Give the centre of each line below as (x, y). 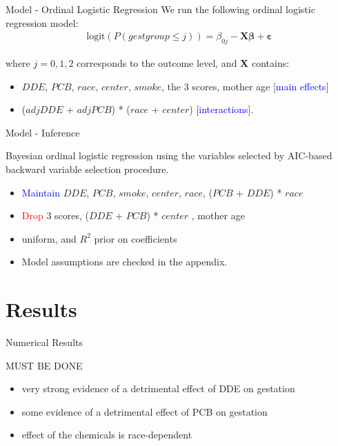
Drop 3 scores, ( (56, 215)
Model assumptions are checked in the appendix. (125, 262)
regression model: (42, 22)
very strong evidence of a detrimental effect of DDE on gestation (158, 388)
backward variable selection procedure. (87, 169)
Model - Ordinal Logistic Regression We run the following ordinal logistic (160, 9)
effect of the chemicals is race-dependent (107, 435)
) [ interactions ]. (221, 109)
